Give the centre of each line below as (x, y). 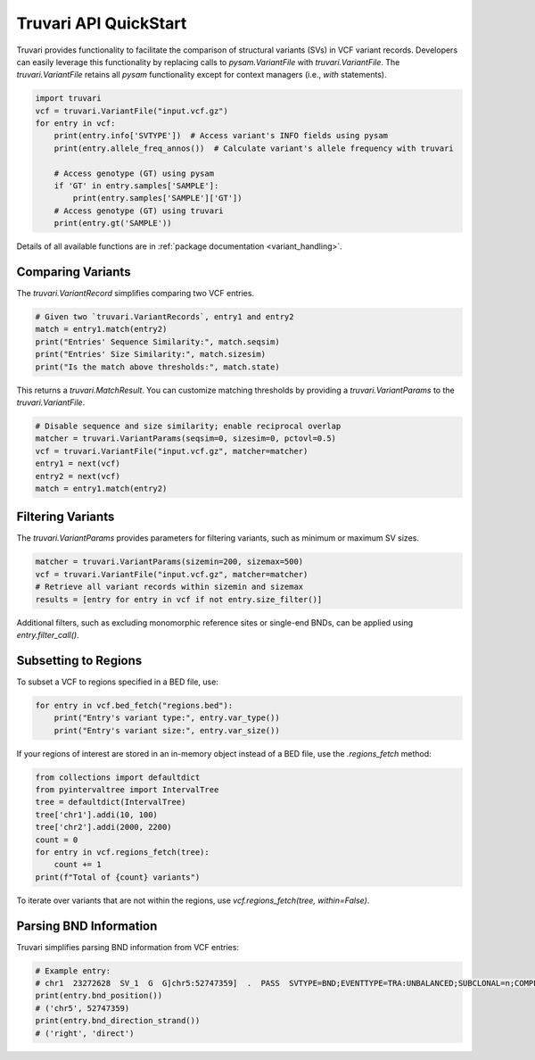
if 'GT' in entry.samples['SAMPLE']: (136, 186)
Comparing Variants (74, 272)
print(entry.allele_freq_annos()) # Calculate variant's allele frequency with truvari (254, 148)
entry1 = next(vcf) (78, 464)
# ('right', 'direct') (85, 1033)
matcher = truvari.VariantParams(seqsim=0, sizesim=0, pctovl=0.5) (186, 439)
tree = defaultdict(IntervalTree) (111, 802)
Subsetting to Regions (79, 660)
